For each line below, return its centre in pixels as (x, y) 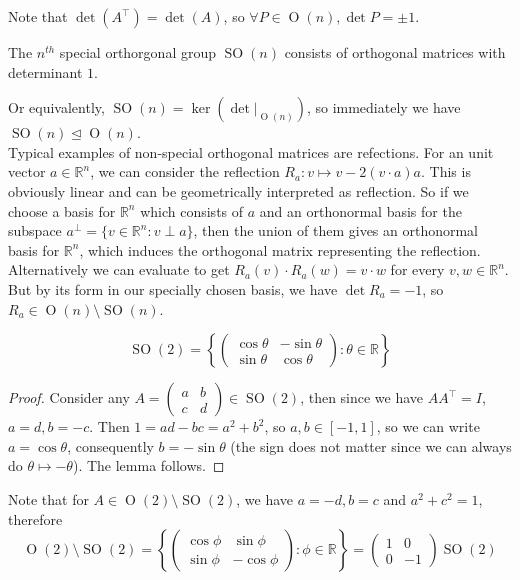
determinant (45, 71)
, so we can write (428, 426)
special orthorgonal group (138, 52)
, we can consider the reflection (185, 171)
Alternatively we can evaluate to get (119, 269)
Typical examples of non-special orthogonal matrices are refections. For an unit (251, 151)
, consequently (110, 445)
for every (417, 269)
